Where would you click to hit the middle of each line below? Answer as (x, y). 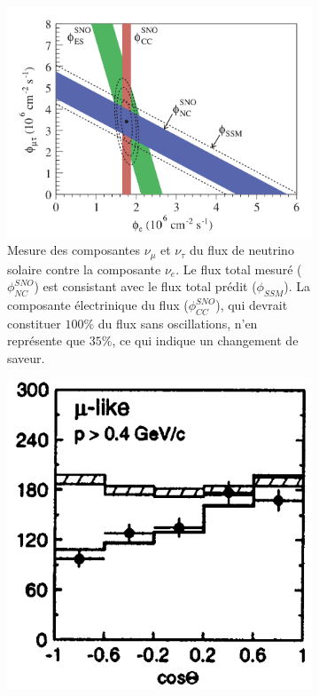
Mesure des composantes (74, 250)
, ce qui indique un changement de (205, 340)
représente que (47, 340)
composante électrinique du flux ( (98, 305)
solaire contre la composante (84, 269)
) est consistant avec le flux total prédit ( (145, 286)
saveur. (26, 358)
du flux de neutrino (241, 250)
